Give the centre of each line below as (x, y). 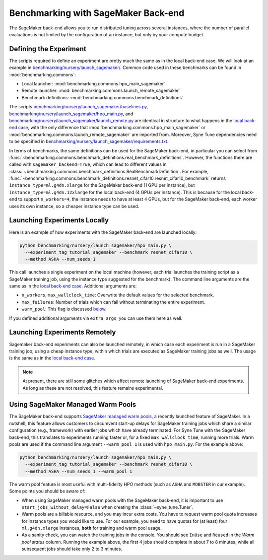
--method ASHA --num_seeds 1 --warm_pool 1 (79, 471)
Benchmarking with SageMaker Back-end (97, 13)
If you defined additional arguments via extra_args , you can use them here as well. (96, 318)
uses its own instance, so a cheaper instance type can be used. (74, 206)
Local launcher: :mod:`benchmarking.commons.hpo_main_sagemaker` (94, 84)
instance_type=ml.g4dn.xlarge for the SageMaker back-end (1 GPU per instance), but (102, 185)
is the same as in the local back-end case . (52, 358)
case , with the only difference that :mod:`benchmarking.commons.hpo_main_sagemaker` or (112, 128)
